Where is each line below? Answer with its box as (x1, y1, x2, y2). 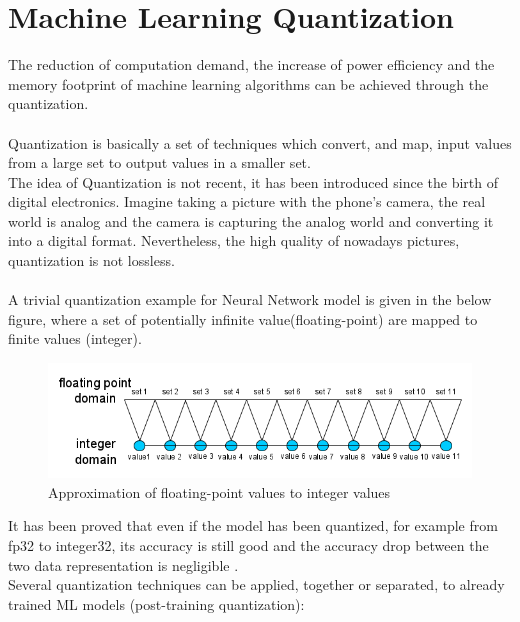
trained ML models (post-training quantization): (8, 593, 305, 614)
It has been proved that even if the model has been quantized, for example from (8, 515, 498, 536)
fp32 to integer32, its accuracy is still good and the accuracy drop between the (8, 534, 489, 555)
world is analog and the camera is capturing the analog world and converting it (8, 210, 494, 231)
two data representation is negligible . (8, 554, 239, 575)
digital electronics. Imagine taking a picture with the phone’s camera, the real (8, 191, 486, 212)
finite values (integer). (8, 328, 142, 349)
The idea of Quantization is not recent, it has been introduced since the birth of (8, 171, 498, 192)
